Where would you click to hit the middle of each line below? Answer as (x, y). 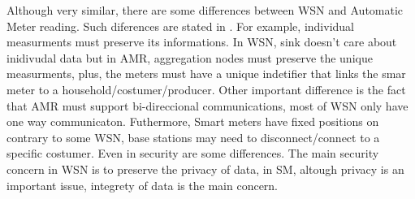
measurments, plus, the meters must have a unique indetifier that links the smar (206, 74)
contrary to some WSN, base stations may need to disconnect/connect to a (193, 137)
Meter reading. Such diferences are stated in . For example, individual (180, 26)
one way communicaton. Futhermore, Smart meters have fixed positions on (193, 121)
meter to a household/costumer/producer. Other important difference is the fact (206, 89)
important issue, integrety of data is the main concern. (143, 185)
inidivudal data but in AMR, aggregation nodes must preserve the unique (190, 57)
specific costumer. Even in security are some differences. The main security (193, 153)
